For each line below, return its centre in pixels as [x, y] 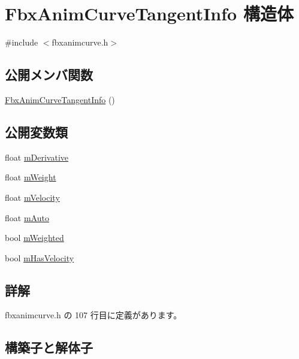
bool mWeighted [34, 238]
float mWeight [31, 177]
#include [22, 42]
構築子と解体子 [49, 347]
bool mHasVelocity [40, 257]
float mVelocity [32, 197]
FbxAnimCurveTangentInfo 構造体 [149, 13]
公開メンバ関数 [49, 75]
